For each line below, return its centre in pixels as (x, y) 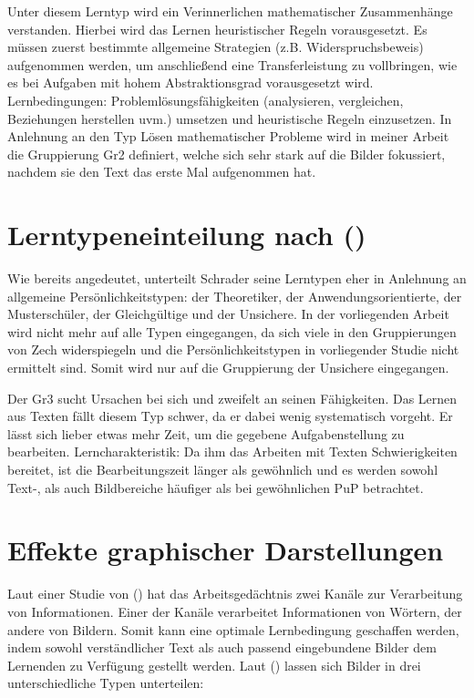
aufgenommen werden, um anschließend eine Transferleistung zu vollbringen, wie (232, 64)
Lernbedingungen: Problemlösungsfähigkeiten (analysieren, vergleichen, (206, 100)
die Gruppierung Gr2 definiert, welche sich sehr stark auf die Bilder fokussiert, (227, 154)
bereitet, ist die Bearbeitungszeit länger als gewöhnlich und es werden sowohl (223, 469)
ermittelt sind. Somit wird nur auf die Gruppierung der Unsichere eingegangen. (228, 368)
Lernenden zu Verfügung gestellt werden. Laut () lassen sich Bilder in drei (214, 665)
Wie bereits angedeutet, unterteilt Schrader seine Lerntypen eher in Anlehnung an (237, 278)
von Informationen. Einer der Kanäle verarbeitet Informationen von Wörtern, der (235, 611)
